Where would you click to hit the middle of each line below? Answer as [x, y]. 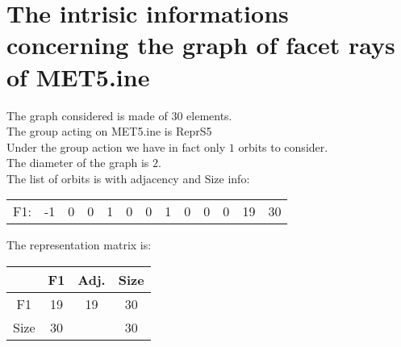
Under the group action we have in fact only [116, 146]
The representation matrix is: [79, 245]
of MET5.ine [78, 76]
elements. [209, 115]
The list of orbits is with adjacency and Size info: [128, 178]
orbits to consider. [283, 146]
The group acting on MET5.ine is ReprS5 [109, 131]
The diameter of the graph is [78, 163]
